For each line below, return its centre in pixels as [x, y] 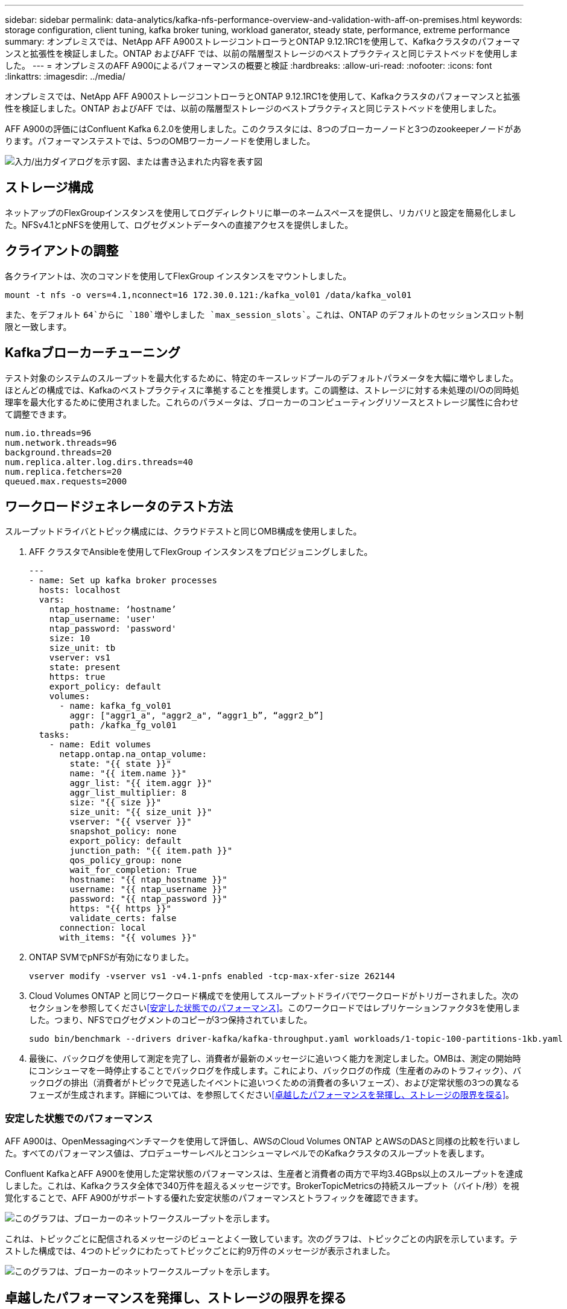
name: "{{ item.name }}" [128, 774]
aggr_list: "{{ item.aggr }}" [141, 783]
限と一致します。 [38, 326]
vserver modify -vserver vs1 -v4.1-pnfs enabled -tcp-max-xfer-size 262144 [212, 976]
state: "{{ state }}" [121, 764]
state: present [85, 667]
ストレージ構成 [49, 188]
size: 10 [70, 639]
